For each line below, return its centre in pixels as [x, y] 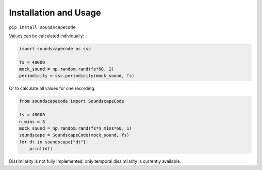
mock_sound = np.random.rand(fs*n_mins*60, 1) [75, 129]
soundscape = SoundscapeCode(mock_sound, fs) [74, 135]
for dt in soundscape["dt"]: [54, 142]
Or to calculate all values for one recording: [52, 88]
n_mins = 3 [32, 122]
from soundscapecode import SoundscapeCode [72, 101]
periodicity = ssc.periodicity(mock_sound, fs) [77, 76]
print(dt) [41, 149]
